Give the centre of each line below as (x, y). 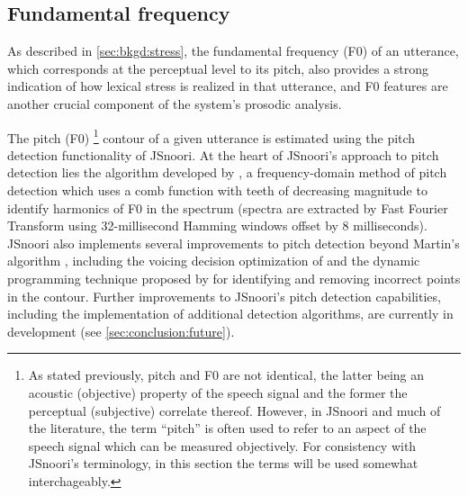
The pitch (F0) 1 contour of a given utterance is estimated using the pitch (211, 136)
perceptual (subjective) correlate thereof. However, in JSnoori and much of (234, 410)
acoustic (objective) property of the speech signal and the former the (218, 392)
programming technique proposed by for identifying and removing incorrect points (234, 278)
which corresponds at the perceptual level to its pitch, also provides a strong (218, 68)
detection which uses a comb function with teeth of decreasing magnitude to (217, 190)
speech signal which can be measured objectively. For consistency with (222, 445)
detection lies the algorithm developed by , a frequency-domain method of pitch (227, 172)
